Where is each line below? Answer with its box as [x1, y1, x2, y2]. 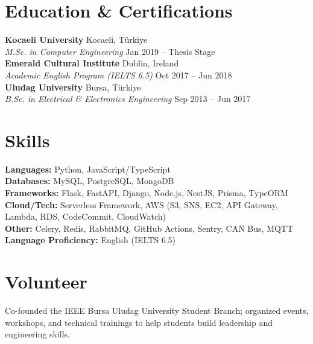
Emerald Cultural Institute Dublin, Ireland [5, 57, 179, 69]
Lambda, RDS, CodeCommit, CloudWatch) [5, 210, 166, 223]
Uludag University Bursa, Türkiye [5, 80, 141, 93]
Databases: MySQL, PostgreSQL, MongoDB [5, 174, 174, 187]
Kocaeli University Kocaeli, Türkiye [5, 33, 148, 46]
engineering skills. [5, 328, 70, 340]
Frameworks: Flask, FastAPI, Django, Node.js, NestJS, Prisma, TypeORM [5, 186, 288, 199]
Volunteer [5, 269, 87, 294]
